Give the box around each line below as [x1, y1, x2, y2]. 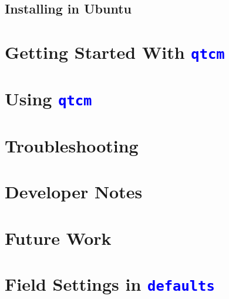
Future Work [5, 225, 112, 250]
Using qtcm [5, 87, 92, 111]
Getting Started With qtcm [5, 39, 225, 64]
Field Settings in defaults [5, 272, 215, 296]
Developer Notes [5, 180, 143, 204]
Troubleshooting [5, 133, 139, 157]
